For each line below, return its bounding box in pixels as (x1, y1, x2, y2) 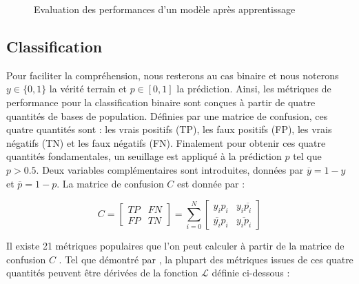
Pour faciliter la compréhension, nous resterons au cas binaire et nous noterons (6, 68, 339, 82)
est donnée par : (177, 176, 245, 190)
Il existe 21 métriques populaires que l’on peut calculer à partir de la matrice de (6, 239, 345, 253)
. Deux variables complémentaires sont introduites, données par (36, 162, 304, 176)
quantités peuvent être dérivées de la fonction (6, 265, 198, 280)
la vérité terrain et (49, 81, 127, 96)
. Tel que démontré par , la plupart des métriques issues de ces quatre (59, 252, 353, 266)
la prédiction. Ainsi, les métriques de (176, 81, 331, 96)
